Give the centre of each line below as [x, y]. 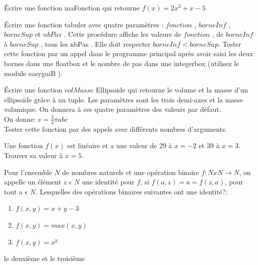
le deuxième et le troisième [45, 258]
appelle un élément [33, 182]
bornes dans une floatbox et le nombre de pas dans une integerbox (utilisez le [122, 63]
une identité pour [108, 182]
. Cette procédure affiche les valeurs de [123, 34]
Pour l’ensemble [28, 172]
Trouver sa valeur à [33, 155]
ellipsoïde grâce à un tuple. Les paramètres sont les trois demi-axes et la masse [124, 99]
